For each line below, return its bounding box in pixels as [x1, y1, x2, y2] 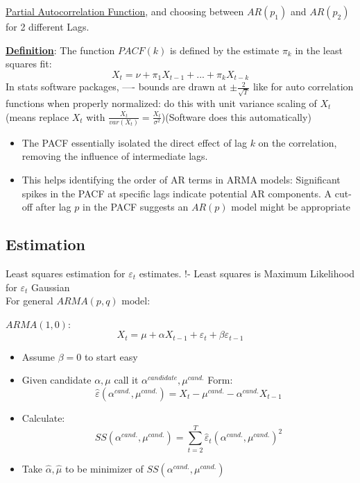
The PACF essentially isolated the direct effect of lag [22, 135, 247, 149]
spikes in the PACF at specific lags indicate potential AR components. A [22, 186, 332, 200]
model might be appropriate [231, 199, 350, 214]
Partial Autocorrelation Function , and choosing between [6, 4, 244, 18]
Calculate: [22, 411, 65, 425]
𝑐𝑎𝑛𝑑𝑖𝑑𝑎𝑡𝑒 [148, 375, 178, 382]
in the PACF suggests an [82, 199, 189, 214]
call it [114, 373, 139, 387]
